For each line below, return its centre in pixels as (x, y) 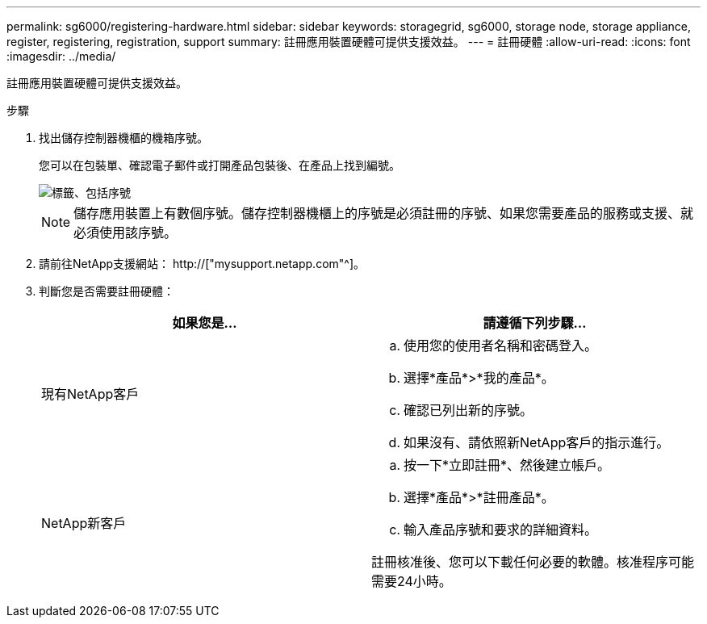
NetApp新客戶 (84, 523)
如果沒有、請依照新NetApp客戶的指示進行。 (537, 442)
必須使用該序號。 (126, 232)
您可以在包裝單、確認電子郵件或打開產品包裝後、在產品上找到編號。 (220, 165)
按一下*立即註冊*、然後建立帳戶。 (507, 465)
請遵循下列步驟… (535, 323)
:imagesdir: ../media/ (61, 56)
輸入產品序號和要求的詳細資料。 (501, 530)
